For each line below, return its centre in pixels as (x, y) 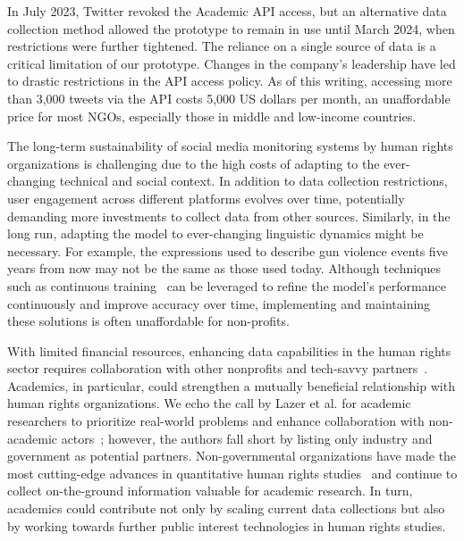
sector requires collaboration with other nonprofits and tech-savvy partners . (218, 368)
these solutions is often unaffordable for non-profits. (148, 321)
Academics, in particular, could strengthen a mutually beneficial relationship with (231, 385)
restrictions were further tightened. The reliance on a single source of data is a (222, 46)
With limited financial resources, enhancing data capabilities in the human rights (229, 350)
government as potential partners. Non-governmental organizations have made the (232, 456)
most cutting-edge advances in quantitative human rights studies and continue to (232, 473)
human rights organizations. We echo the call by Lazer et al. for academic (209, 403)
